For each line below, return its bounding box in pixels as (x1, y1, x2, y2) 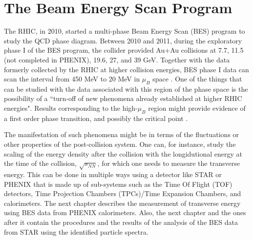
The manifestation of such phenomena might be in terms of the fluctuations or (4, 129, 239, 140)
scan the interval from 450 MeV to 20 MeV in (4, 74, 140, 84)
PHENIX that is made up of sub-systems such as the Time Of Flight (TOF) (4, 179, 232, 189)
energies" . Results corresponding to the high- (4, 103, 138, 113)
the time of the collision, (4, 158, 77, 168)
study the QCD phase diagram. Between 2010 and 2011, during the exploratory (4, 35, 242, 45)
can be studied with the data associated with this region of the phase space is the (4, 83, 248, 94)
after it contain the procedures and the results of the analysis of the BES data (4, 217, 238, 227)
